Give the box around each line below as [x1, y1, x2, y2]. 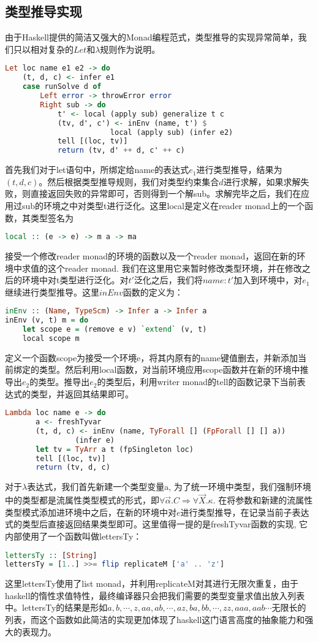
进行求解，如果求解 [223, 175, 301, 188]
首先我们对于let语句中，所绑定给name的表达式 [5, 163, 189, 176]
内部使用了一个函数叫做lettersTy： [5, 529, 142, 542]
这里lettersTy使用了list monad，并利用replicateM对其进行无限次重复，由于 [5, 577, 298, 590]
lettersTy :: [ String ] [5, 551, 97, 560]
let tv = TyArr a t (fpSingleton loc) [36, 445, 194, 454]
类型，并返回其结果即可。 [30, 387, 134, 400]
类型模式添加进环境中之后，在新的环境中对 [5, 505, 176, 518]
